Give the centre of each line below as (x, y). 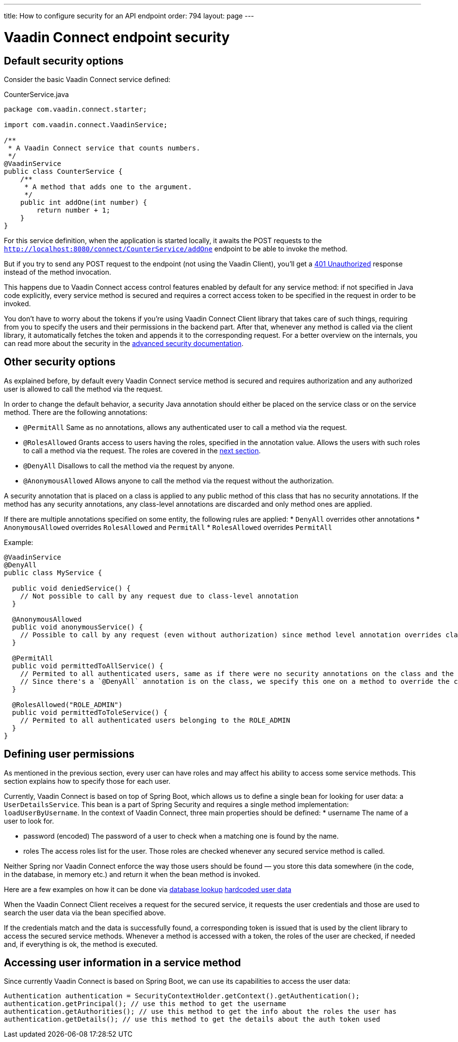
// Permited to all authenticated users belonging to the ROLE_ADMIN (155, 720)
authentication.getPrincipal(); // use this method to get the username (145, 1004)
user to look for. (29, 821)
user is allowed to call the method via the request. (83, 389)
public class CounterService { (63, 171)
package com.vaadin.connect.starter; (76, 109)
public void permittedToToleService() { (90, 712)
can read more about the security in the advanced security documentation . (124, 343)
